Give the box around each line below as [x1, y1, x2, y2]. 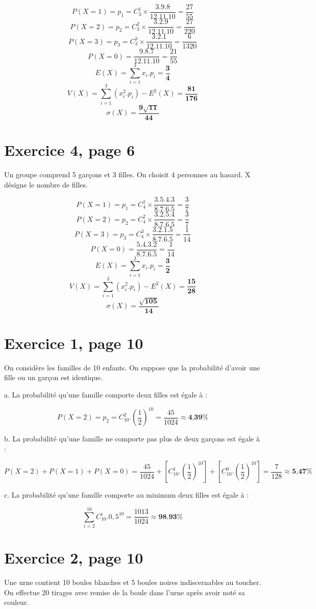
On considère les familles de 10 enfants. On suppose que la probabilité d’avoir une [4, 362, 260, 372]
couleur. [4, 597, 29, 607]
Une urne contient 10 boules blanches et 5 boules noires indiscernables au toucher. [4, 577, 261, 588]
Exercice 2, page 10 [4, 547, 143, 568]
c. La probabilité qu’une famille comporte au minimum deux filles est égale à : [4, 489, 249, 500]
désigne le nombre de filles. [4, 179, 88, 190]
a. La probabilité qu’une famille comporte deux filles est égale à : [4, 389, 207, 400]
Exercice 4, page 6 [4, 139, 135, 160]
